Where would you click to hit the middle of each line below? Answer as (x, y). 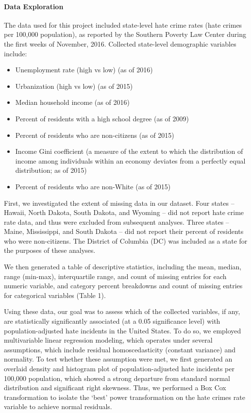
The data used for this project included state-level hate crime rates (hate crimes (123, 25)
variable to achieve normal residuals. (58, 406)
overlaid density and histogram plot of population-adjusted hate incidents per (119, 369)
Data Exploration (34, 6)
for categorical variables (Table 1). (55, 295)
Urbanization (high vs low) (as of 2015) (74, 86)
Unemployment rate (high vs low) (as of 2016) (84, 70)
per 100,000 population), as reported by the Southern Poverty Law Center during (125, 34)
